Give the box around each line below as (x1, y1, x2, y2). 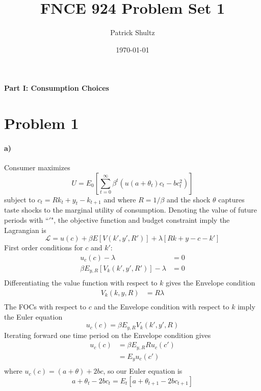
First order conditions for (4, 242, 83, 253)
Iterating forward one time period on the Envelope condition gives (4, 329, 211, 340)
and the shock (167, 194, 211, 204)
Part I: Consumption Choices (4, 83, 109, 93)
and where (103, 194, 136, 204)
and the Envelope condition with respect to (94, 301, 229, 312)
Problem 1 (4, 113, 79, 134)
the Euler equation (4, 311, 63, 322)
